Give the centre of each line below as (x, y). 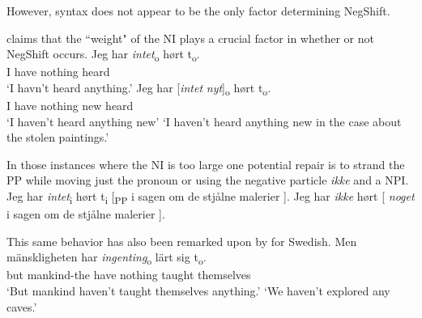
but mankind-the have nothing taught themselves (129, 275)
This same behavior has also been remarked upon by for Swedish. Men (182, 241)
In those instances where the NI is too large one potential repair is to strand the (206, 164)
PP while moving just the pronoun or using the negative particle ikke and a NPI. (208, 180)
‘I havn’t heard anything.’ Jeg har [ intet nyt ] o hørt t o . (139, 88)
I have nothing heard (58, 72)
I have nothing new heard (70, 106)
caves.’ (22, 306)
